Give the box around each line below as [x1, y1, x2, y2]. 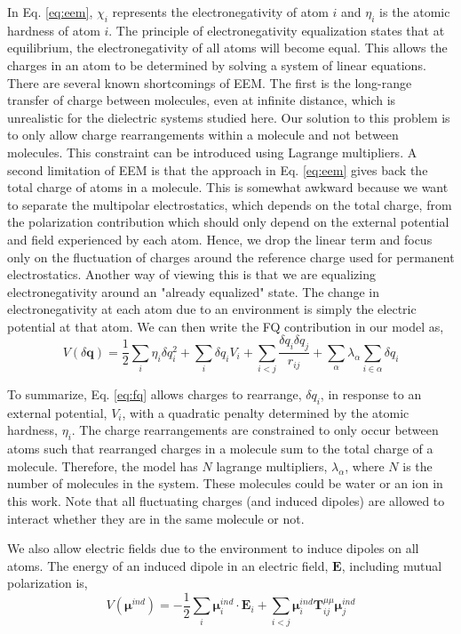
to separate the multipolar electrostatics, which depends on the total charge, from [7, 195, 452, 213]
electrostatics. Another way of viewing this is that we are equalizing [7, 265, 376, 284]
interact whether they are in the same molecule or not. [7, 509, 305, 527]
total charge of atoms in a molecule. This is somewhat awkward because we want [7, 178, 449, 197]
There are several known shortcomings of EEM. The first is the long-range [7, 73, 412, 92]
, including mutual [341, 556, 442, 574]
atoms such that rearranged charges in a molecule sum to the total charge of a [7, 439, 433, 458]
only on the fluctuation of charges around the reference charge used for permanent [7, 247, 455, 266]
